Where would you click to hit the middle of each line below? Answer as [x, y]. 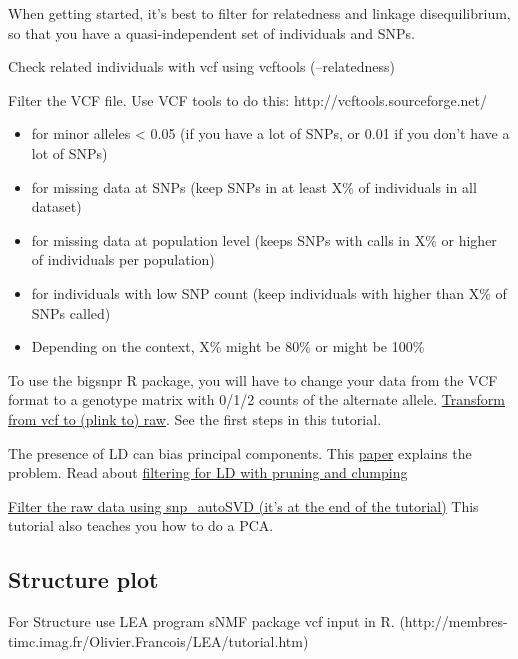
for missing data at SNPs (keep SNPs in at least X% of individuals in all [254, 186]
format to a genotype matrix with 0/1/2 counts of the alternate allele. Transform [256, 399]
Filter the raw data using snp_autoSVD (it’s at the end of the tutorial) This [243, 505]
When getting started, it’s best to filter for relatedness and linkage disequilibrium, [259, 13]
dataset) [56, 206]
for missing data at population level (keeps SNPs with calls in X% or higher [264, 239]
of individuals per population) [123, 259]
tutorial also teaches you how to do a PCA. [141, 525]
